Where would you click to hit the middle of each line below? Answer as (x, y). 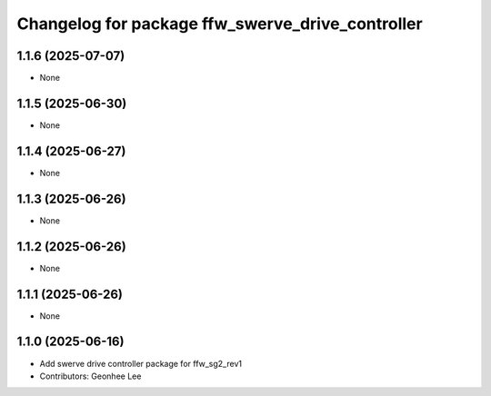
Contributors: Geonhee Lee (90, 376)
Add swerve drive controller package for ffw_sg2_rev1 (141, 363)
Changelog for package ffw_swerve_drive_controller (220, 24)
